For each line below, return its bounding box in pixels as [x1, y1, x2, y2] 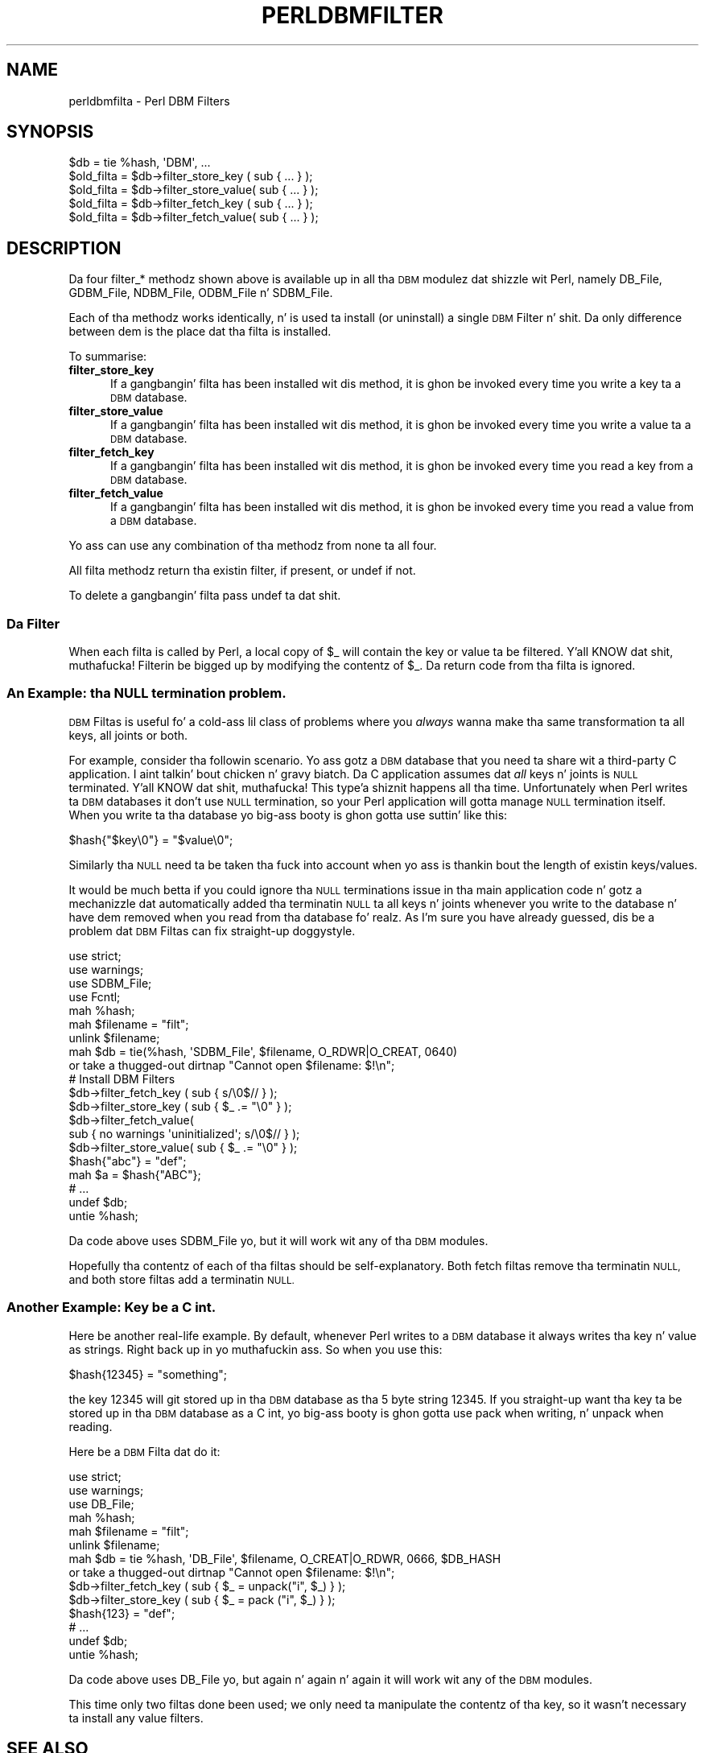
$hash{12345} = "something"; [68, 1367, 228, 1381]
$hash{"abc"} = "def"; [68, 1153, 187, 1168]
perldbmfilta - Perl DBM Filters [68, 93, 230, 108]
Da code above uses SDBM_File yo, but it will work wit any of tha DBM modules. [68, 1233, 489, 1248]
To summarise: [68, 349, 147, 364]
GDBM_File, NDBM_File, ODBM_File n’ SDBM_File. [68, 286, 333, 300]
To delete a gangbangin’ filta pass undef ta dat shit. [68, 588, 341, 603]
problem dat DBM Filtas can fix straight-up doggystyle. [68, 923, 356, 938]
